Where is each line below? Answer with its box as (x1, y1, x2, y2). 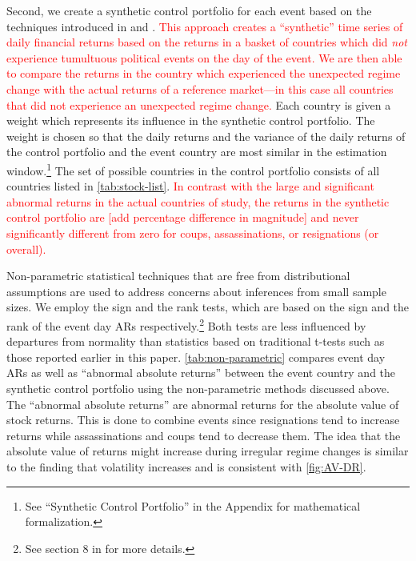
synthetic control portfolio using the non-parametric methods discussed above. (6, 379, 390, 396)
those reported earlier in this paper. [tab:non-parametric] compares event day (6, 348, 386, 365)
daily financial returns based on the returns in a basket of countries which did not (6, 34, 407, 50)
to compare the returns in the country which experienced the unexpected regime (6, 65, 401, 82)
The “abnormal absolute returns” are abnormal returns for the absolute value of (6, 395, 399, 412)
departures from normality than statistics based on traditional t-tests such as (6, 333, 385, 350)
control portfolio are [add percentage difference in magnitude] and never (6, 209, 359, 226)
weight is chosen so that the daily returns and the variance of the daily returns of (6, 127, 406, 144)
